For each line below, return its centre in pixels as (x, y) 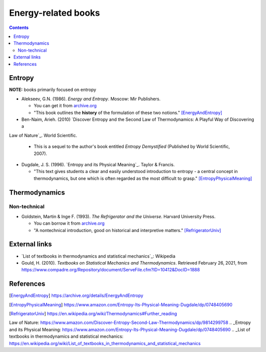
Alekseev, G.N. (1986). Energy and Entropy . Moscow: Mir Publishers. (91, 99)
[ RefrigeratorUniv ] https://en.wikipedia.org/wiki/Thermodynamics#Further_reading (93, 314)
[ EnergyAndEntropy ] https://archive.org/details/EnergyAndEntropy (76, 295)
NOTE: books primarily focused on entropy (53, 90)
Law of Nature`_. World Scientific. (43, 135)
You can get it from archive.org (65, 106)
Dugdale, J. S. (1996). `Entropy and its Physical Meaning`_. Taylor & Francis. (98, 164)
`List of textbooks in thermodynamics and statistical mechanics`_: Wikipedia (99, 256)
